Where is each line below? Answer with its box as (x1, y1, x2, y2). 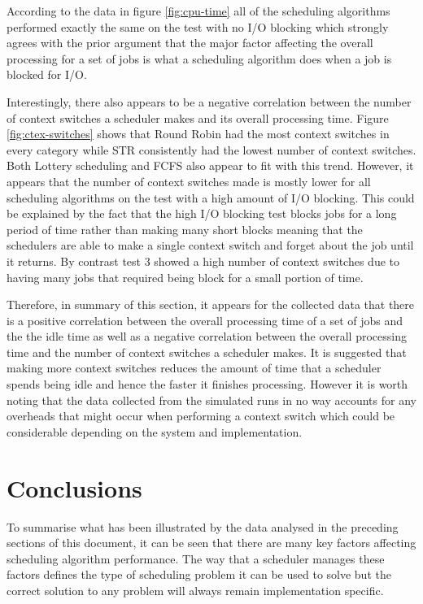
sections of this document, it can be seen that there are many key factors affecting (7, 534, 416, 551)
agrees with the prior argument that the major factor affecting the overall (7, 34, 373, 51)
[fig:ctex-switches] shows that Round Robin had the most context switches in (7, 125, 390, 142)
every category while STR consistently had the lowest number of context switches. (7, 141, 416, 158)
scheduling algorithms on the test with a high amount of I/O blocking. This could (7, 189, 415, 206)
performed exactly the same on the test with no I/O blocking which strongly (7, 18, 389, 35)
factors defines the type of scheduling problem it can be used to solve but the (7, 566, 391, 583)
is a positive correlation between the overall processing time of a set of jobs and (7, 311, 403, 328)
